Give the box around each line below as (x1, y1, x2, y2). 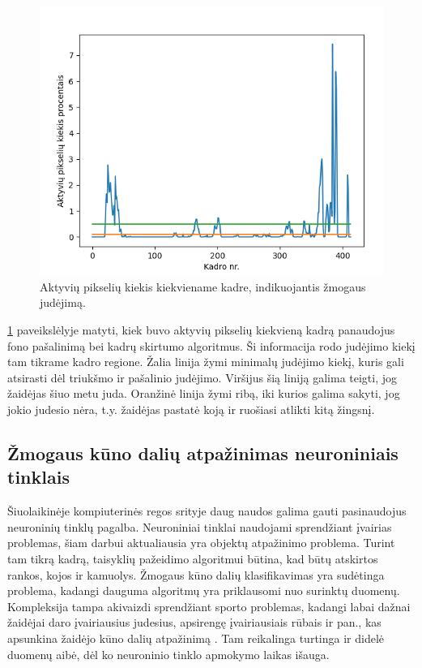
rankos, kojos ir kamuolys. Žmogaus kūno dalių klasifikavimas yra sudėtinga (7, 566, 385, 583)
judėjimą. (40, 294, 86, 311)
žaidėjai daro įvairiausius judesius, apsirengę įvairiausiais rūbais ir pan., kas (7, 614, 382, 631)
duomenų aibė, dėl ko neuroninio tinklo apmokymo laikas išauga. (7, 645, 330, 662)
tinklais (7, 464, 70, 489)
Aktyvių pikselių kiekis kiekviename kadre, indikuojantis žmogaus (40, 278, 366, 295)
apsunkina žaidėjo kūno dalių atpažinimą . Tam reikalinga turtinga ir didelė (7, 629, 384, 646)
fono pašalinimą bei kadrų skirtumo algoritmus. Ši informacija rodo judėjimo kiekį (7, 337, 416, 354)
